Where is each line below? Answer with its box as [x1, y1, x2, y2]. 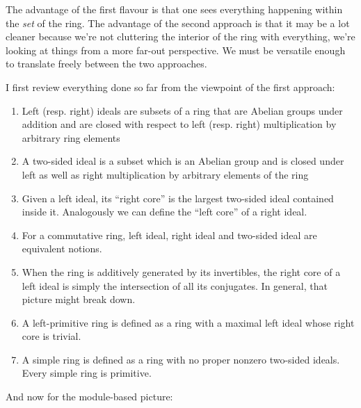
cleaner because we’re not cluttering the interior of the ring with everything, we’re [6, 29, 355, 44]
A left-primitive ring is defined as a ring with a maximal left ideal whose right [22, 315, 355, 329]
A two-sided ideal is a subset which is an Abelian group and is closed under [22, 154, 344, 168]
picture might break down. [22, 292, 136, 307]
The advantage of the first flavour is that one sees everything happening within [6, 2, 343, 16]
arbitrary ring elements [22, 130, 120, 145]
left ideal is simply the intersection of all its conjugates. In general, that [22, 278, 328, 293]
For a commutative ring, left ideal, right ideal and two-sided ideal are [22, 227, 317, 242]
